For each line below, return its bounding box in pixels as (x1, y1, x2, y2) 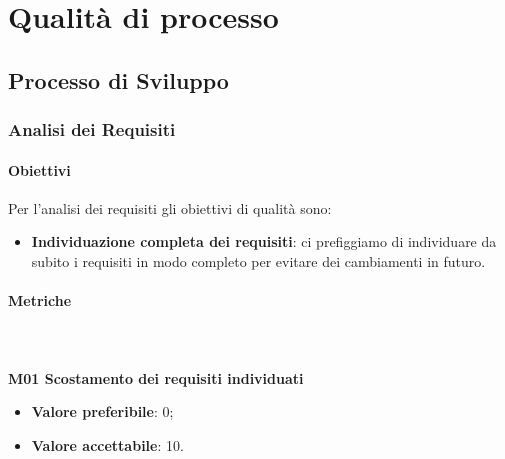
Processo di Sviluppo (8, 64, 229, 95)
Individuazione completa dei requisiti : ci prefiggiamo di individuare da (31, 231, 497, 252)
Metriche (8, 290, 72, 311)
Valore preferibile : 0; (31, 401, 174, 422)
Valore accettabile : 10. (31, 434, 184, 455)
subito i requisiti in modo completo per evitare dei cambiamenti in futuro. (31, 250, 486, 271)
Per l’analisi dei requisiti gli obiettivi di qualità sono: (8, 197, 332, 218)
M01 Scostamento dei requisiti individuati (8, 367, 304, 388)
